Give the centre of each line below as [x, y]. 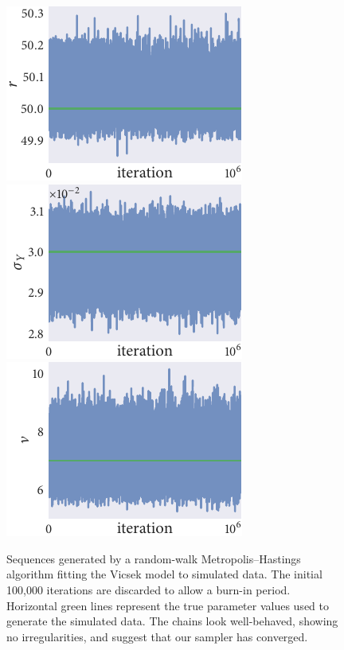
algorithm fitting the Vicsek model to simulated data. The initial [164, 574]
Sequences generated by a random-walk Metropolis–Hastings [154, 558]
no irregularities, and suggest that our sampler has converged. [157, 636]
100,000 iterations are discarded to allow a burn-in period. [149, 589]
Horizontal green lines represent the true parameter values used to [168, 605]
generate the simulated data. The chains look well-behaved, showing [172, 621]
